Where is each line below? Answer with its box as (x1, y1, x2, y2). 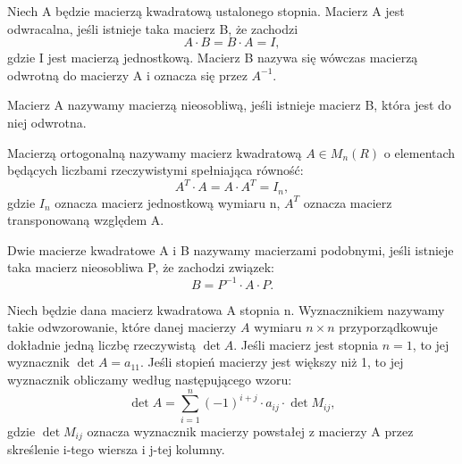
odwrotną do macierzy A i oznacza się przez (7, 65, 248, 84)
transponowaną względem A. (7, 211, 164, 229)
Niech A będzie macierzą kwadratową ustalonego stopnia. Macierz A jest (7, 2, 405, 20)
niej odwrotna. (7, 112, 87, 131)
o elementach (383, 143, 456, 162)
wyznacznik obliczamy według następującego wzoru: (7, 369, 292, 388)
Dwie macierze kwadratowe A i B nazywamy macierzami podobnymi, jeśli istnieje (7, 240, 454, 259)
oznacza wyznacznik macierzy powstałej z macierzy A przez (87, 421, 414, 440)
